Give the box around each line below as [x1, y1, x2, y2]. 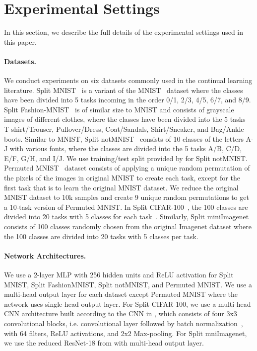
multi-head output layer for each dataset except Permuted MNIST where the [4, 289, 238, 299]
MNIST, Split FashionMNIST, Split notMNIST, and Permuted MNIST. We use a [4, 279, 252, 289]
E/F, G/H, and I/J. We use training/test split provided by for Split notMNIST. [4, 153, 248, 163]
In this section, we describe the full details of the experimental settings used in [4, 27, 244, 37]
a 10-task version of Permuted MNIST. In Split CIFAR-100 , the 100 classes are [4, 201, 248, 212]
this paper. [4, 36, 37, 47]
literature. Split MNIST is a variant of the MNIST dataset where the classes [4, 85, 243, 95]
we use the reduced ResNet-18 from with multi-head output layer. [4, 338, 204, 348]
